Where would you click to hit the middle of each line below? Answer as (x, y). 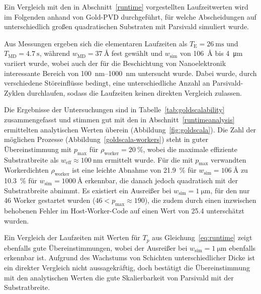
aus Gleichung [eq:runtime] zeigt (202, 237)
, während (55, 53)
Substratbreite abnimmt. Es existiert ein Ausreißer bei (88, 190)
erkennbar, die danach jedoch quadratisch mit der (161, 180)
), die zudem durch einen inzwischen (200, 200)
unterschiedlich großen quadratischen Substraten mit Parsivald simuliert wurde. (127, 26)
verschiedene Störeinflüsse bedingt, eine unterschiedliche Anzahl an (107, 83)
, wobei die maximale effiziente (190, 149)
